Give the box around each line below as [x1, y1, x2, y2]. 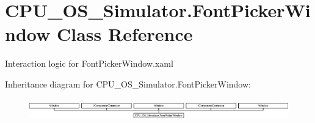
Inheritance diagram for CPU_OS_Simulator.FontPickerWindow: [5, 77, 251, 90]
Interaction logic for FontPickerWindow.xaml [5, 57, 173, 70]
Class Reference [56, 21, 193, 47]
